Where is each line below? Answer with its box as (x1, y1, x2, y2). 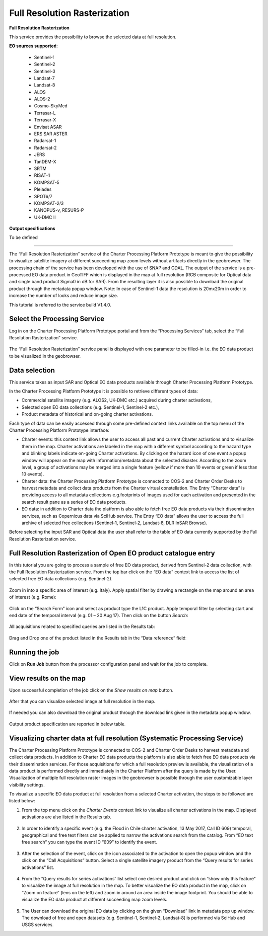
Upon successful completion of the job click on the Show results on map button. (9, 687, 174, 693)
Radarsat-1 (34, 138, 57, 144)
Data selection (9, 366, 55, 375)
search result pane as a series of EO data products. (21, 499, 127, 505)
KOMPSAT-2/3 (34, 200, 64, 206)
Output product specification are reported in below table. (9, 721, 126, 727)
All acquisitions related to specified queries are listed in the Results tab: (9, 624, 155, 629)
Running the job (9, 648, 60, 656)
